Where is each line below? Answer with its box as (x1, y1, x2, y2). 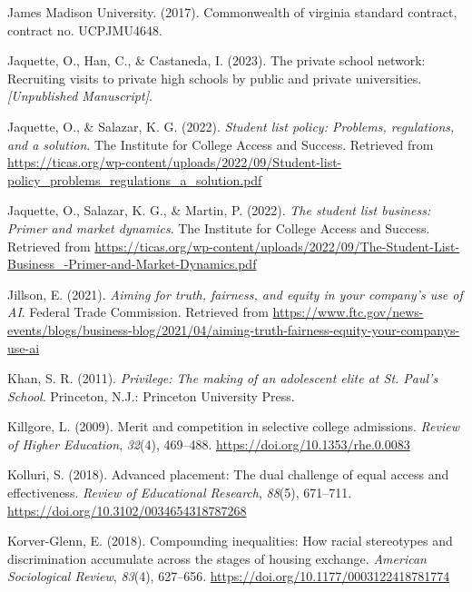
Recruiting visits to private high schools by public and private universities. (7, 68, 422, 87)
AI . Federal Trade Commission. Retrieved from (7, 302, 269, 321)
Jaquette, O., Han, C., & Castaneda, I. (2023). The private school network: (7, 51, 426, 70)
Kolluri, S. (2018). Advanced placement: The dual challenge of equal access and (7, 465, 449, 484)
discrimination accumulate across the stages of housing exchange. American (7, 548, 427, 567)
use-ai (7, 338, 40, 357)
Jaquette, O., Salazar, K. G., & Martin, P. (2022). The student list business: (7, 201, 431, 220)
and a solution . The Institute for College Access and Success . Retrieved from (7, 134, 434, 153)
